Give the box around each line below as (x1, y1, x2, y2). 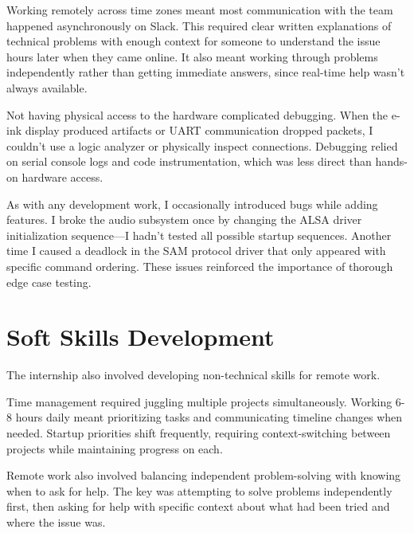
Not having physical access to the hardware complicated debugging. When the (6, 106, 389, 123)
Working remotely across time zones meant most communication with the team (6, 2, 393, 18)
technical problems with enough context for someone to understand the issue (6, 33, 381, 49)
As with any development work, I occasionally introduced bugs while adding (6, 195, 378, 212)
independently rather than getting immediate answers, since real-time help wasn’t (6, 64, 405, 80)
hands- (375, 153, 408, 170)
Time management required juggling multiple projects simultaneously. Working (6, 393, 393, 410)
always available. (6, 79, 88, 96)
